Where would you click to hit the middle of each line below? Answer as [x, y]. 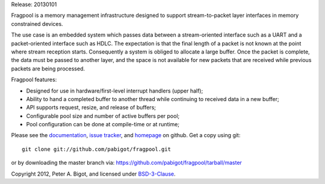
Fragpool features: [34, 80]
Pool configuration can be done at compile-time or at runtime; [103, 124]
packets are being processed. [48, 69]
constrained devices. [37, 23]
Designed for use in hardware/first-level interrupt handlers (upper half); [115, 91]
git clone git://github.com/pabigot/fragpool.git [97, 149]
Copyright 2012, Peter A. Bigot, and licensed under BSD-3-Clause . [93, 174]
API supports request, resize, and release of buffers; [91, 108]
